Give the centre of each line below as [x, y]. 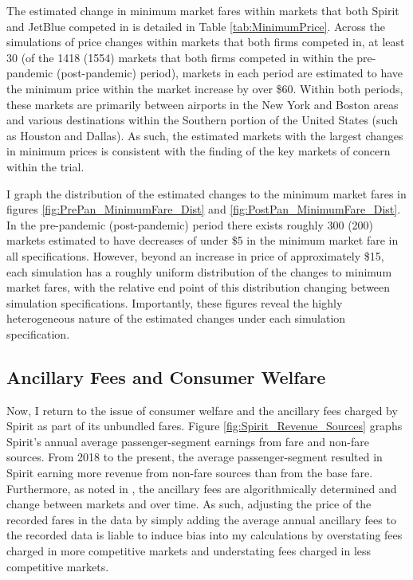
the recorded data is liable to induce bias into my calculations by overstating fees [205, 535]
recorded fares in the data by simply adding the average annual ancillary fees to [201, 519]
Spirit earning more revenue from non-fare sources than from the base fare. [190, 473]
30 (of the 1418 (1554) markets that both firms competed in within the [180, 57]
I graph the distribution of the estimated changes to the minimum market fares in [206, 193]
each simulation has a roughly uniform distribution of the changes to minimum [199, 271]
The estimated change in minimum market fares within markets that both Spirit [203, 10]
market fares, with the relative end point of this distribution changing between [199, 287]
